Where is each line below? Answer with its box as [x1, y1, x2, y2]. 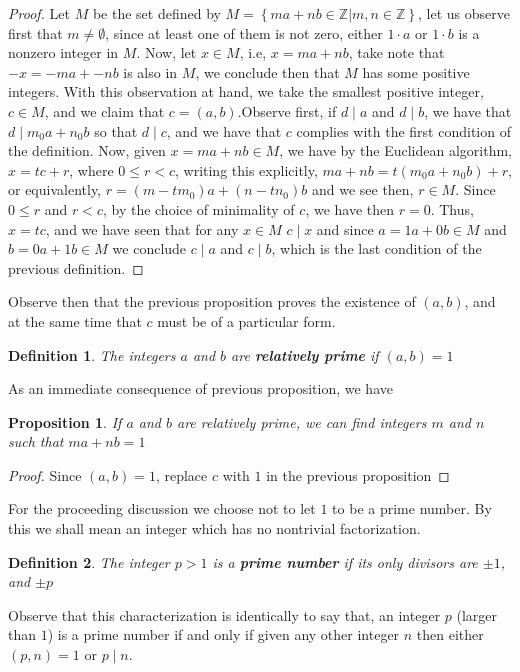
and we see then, [311, 179, 414, 200]
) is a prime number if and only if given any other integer [47, 624, 400, 645]
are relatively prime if [231, 344, 379, 365]
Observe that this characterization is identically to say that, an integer [8, 604, 441, 625]
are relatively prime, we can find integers [177, 411, 427, 432]
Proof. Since [8, 464, 82, 485]
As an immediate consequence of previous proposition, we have [8, 378, 393, 399]
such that [8, 431, 64, 452]
